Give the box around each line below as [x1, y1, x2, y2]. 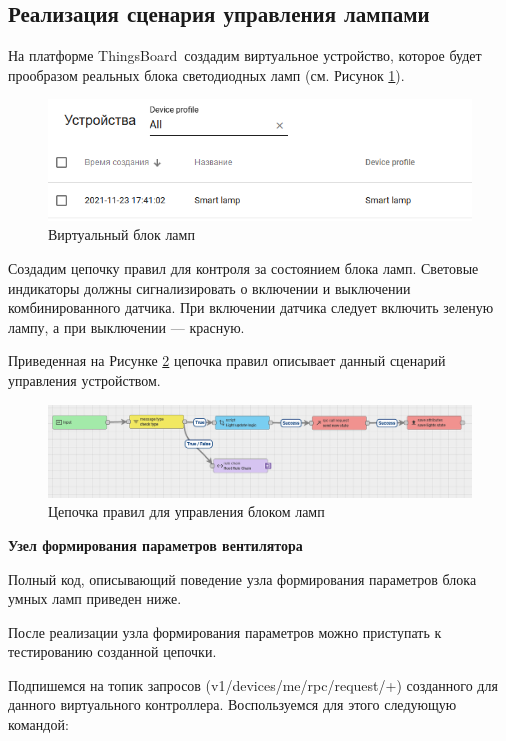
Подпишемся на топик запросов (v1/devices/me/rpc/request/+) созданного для [8, 674, 498, 695]
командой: [8, 714, 69, 735]
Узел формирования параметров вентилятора [8, 534, 303, 555]
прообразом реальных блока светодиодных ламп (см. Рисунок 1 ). [8, 64, 405, 85]
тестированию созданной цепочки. [8, 641, 217, 662]
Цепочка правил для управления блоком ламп [48, 501, 325, 522]
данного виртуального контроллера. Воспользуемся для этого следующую [8, 694, 457, 715]
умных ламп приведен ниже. [8, 588, 182, 609]
